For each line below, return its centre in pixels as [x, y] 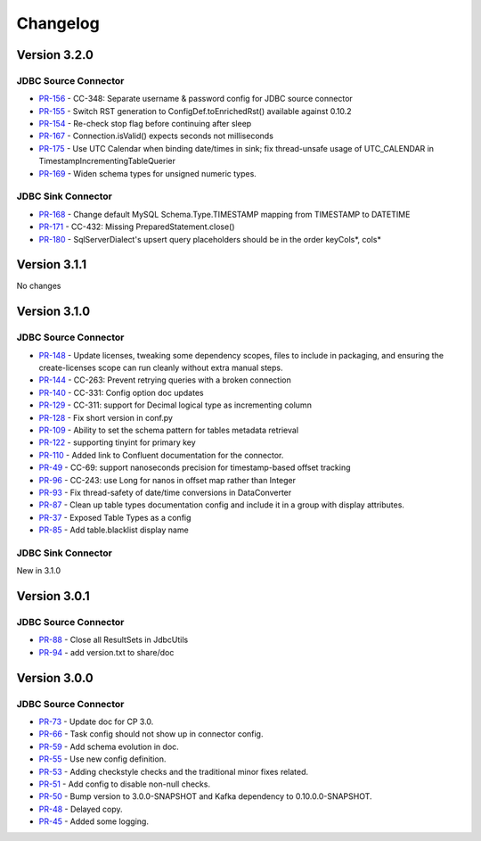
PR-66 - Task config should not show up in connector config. [151, 734]
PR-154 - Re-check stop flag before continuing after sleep [145, 124]
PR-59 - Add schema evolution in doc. [109, 746]
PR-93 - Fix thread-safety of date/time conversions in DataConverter [165, 492]
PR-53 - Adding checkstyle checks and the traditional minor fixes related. [174, 771]
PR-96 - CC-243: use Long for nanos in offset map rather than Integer [167, 480]
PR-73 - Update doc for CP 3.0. [96, 721]
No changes [39, 286]
